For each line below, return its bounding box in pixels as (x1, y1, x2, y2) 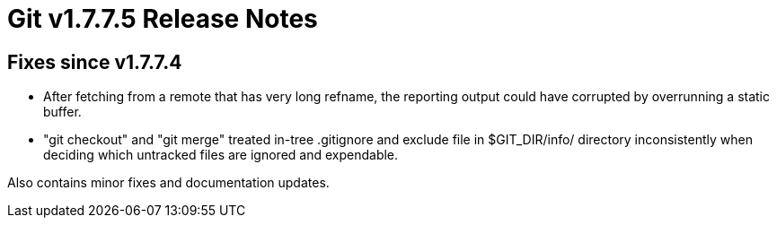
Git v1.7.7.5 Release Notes (7, 4, 318, 34)
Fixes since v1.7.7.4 (7, 50, 182, 74)
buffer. (43, 104, 82, 120)
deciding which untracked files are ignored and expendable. (43, 147, 399, 163)
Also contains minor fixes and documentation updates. (7, 175, 330, 191)
